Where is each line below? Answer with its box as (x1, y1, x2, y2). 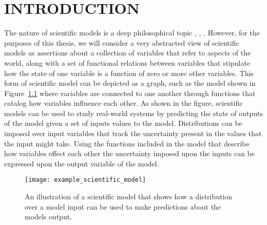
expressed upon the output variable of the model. (4, 158, 159, 168)
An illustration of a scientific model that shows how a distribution (25, 191, 233, 202)
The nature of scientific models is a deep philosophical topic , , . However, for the (4, 27, 260, 38)
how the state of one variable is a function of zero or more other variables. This (4, 67, 254, 78)
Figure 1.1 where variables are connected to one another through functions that (4, 87, 256, 98)
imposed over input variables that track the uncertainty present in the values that (4, 128, 262, 139)
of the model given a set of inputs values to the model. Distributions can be (4, 118, 242, 128)
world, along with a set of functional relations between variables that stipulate (4, 57, 251, 68)
